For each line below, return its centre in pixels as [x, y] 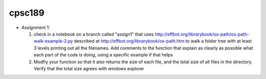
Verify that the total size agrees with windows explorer [89, 68]
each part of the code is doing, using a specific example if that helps [103, 55]
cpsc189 [27, 13]
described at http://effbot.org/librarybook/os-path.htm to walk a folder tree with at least [163, 41]
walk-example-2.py [53, 41]
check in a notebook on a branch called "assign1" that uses [94, 34]
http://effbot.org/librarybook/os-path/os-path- [202, 34]
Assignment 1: [36, 27]
